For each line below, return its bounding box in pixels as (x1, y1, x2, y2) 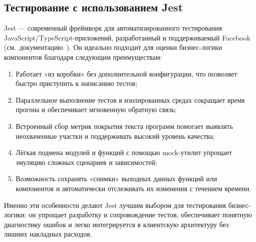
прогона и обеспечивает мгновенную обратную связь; (15, 104, 176, 115)
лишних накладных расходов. (4, 229, 92, 239)
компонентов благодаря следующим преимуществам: (4, 51, 162, 62)
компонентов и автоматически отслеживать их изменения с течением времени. (15, 183, 252, 193)
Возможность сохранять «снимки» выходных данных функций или (15, 173, 217, 184)
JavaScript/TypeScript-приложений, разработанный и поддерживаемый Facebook (4, 32, 251, 42)
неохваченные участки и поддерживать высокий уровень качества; (15, 130, 215, 141)
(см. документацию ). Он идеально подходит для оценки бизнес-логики (4, 42, 222, 52)
